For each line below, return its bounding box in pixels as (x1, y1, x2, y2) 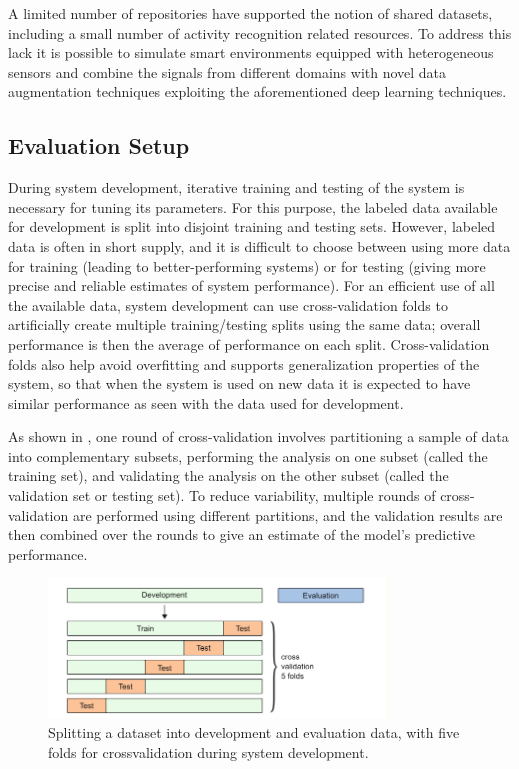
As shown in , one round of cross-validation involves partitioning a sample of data (8, 426, 509, 447)
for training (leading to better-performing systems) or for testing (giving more (8, 255, 486, 276)
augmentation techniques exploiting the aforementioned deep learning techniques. (8, 81, 507, 102)
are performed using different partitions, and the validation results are (72, 504, 503, 525)
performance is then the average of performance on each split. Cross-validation (8, 333, 490, 354)
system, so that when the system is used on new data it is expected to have (8, 373, 471, 394)
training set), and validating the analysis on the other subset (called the (8, 465, 449, 486)
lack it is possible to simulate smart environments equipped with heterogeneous (8, 42, 494, 63)
